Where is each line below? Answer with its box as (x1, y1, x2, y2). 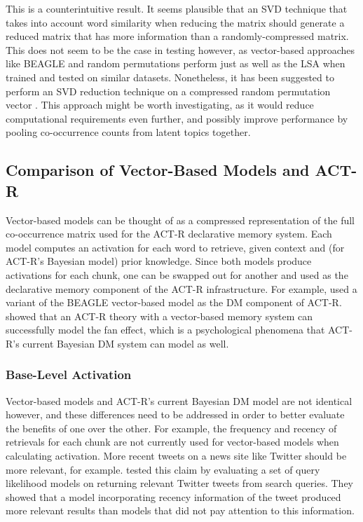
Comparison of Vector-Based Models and (6, 159, 310, 181)
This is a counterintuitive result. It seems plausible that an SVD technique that (6, 1, 348, 15)
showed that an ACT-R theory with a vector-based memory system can (6, 308, 313, 323)
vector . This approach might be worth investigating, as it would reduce (6, 97, 314, 112)
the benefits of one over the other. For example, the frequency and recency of (6, 420, 337, 435)
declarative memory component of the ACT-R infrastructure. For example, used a (6, 281, 357, 296)
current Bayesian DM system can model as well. (22, 336, 229, 350)
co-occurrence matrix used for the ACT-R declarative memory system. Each (6, 226, 332, 241)
